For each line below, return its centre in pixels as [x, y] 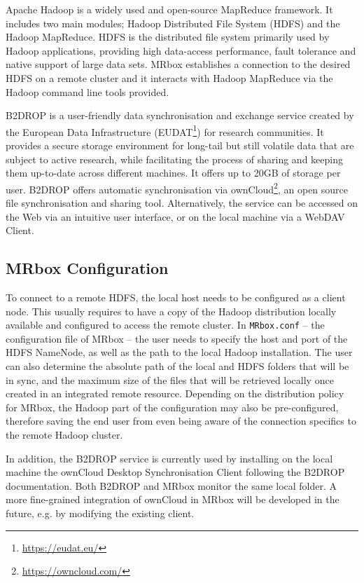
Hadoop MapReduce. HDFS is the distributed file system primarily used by [168, 37]
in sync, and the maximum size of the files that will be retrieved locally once [170, 379]
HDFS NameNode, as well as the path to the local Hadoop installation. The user [179, 352]
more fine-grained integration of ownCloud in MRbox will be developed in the [173, 499]
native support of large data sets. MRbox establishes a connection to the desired [178, 64]
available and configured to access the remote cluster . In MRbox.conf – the [165, 325]
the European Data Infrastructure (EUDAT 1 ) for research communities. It [165, 130]
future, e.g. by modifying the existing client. [100, 513]
